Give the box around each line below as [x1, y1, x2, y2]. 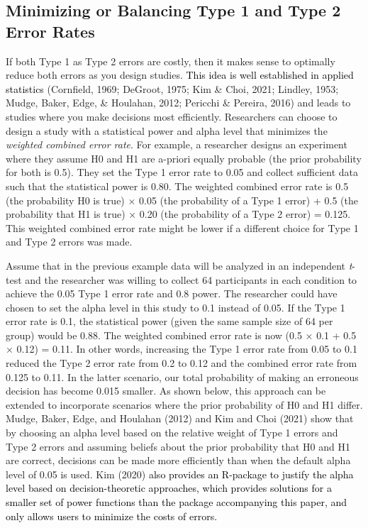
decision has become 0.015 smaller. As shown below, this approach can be [6, 383, 326, 398]
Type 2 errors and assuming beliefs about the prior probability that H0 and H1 [6, 439, 350, 453]
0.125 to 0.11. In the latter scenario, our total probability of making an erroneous [6, 369, 359, 384]
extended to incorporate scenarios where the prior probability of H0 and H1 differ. [6, 397, 363, 412]
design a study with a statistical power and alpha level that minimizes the [6, 123, 328, 138]
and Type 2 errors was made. [6, 234, 133, 249]
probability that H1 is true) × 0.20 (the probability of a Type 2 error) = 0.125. [6, 207, 351, 221]
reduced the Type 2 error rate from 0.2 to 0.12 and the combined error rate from [6, 356, 357, 370]
